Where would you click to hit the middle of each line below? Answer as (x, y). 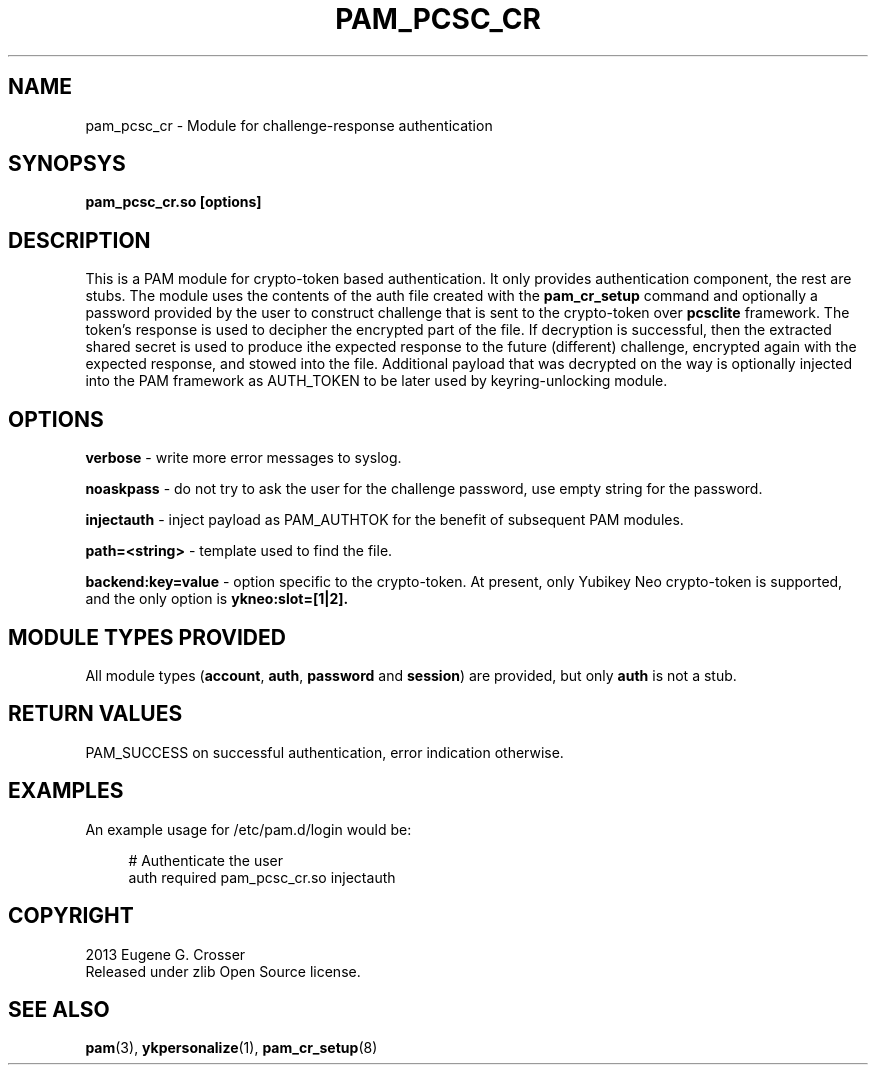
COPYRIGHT (71, 916)
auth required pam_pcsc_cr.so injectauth (262, 877)
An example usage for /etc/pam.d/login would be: (248, 829)
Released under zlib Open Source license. (223, 971)
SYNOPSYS (67, 164)
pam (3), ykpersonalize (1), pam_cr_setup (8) (231, 1048)
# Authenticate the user (205, 860)
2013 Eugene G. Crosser (165, 954)
